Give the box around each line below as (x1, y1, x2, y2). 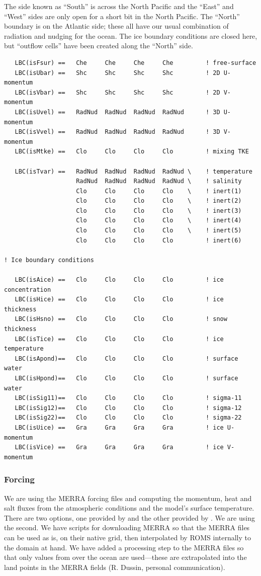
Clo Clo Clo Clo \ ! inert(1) (76, 187, 242, 195)
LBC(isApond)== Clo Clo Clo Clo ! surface (15, 355, 238, 362)
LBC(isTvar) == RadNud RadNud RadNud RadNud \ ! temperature (15, 168, 252, 175)
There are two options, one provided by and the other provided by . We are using (4, 512, 255, 523)
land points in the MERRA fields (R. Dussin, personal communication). (4, 561, 225, 572)
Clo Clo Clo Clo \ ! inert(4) (76, 217, 242, 224)
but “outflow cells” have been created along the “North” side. (4, 40, 193, 51)
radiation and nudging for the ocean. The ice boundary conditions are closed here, (4, 30, 257, 41)
